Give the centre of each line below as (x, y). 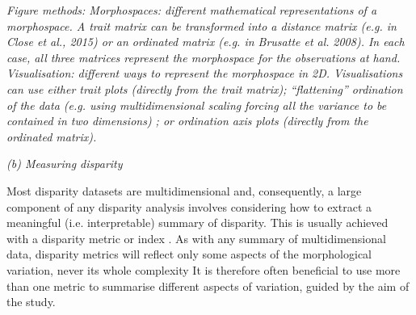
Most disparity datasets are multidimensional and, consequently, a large (184, 190)
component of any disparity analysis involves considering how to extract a (189, 206)
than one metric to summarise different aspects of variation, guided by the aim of (208, 286)
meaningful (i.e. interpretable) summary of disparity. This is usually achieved (197, 223)
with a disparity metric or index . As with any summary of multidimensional (196, 238)
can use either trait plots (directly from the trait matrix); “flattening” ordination (205, 88)
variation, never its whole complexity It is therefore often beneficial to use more (204, 269)
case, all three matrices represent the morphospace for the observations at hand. (204, 57)
